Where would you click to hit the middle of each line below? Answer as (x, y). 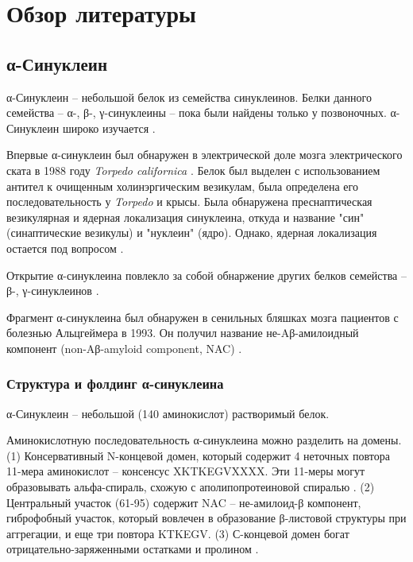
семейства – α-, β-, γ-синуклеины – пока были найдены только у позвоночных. (197, 112)
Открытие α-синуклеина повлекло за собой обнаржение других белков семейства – (206, 275)
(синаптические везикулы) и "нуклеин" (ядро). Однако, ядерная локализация (192, 233)
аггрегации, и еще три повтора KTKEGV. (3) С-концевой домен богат (178, 533)
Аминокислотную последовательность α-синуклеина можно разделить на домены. (204, 440)
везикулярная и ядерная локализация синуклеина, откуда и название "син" (185, 217)
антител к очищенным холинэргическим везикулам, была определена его (182, 186)
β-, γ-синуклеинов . (53, 291)
